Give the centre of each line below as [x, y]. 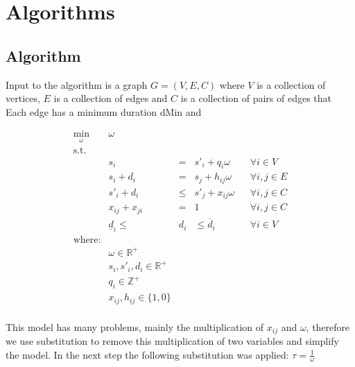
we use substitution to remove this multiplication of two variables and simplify [172, 341]
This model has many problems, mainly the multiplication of [135, 326]
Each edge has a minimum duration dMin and [104, 111]
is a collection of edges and [111, 98]
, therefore [328, 326]
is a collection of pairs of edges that [256, 98]
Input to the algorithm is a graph [77, 84]
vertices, [23, 98]
